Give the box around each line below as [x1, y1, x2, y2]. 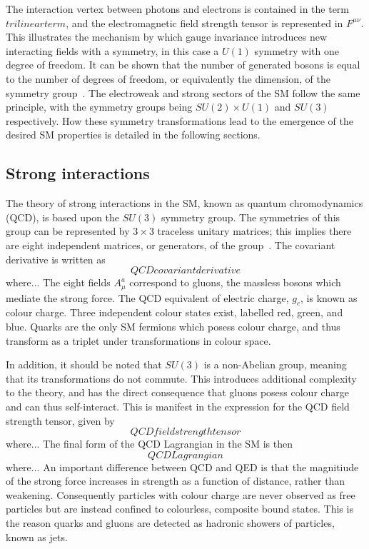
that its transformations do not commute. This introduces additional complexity [6, 371, 357, 386]
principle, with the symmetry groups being [6, 99, 193, 114]
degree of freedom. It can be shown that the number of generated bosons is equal [6, 57, 360, 72]
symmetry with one [254, 43, 339, 58]
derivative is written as [6, 251, 106, 266]
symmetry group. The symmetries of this [161, 209, 340, 224]
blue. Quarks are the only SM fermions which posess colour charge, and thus [6, 318, 340, 333]
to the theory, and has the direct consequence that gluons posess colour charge [6, 385, 349, 400]
